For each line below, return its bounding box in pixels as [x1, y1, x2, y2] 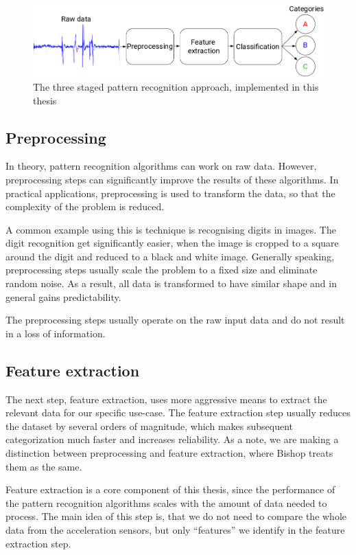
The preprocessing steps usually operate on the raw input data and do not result [5, 313, 345, 327]
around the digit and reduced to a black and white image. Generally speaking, [5, 249, 335, 263]
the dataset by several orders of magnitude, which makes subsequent [5, 418, 293, 433]
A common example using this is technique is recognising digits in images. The [5, 222, 336, 236]
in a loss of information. [5, 326, 106, 340]
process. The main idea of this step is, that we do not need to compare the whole [5, 509, 347, 523]
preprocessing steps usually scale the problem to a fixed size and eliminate [5, 262, 318, 277]
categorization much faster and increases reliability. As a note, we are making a [5, 432, 339, 446]
